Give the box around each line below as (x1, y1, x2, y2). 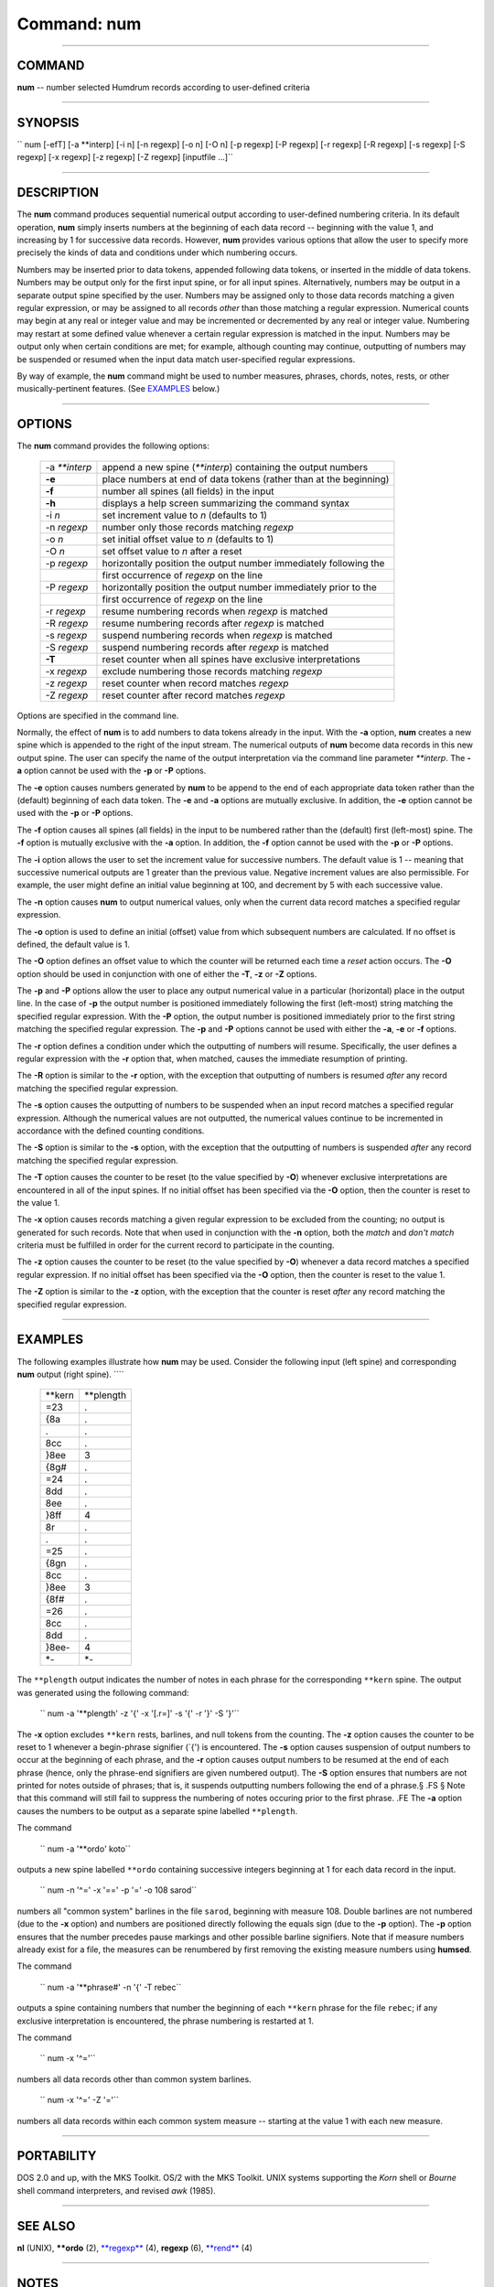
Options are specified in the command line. (16, 710, 179, 721)
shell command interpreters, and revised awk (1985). (16, 2185, 217, 2196)
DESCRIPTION (16, 185, 100, 200)
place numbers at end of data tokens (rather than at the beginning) (102, 472, 390, 485)
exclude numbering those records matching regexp (102, 664, 323, 677)
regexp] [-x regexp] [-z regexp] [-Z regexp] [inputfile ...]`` (16, 152, 233, 163)
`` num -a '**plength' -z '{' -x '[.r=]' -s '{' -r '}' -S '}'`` (39, 1708, 240, 1719)
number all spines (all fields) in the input (102, 485, 274, 498)
